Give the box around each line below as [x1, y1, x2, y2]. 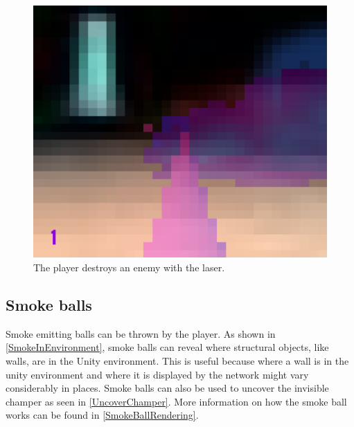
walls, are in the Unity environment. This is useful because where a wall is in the [6, 353, 349, 367]
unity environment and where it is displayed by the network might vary [6, 367, 309, 381]
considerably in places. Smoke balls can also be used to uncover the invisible [6, 381, 329, 395]
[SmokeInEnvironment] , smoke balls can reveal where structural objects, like [6, 340, 329, 354]
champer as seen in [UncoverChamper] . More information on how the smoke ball [6, 394, 347, 408]
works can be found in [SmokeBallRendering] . [6, 408, 199, 422]
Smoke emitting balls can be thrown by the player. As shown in [6, 326, 276, 340]
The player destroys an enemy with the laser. [33, 260, 225, 274]
